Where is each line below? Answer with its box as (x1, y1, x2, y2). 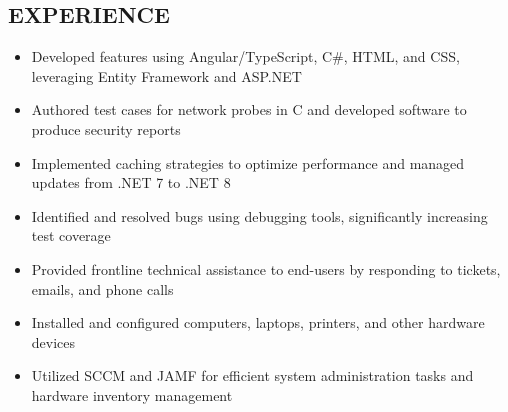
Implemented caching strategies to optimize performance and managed (31, 152, 465, 173)
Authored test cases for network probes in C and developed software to (31, 99, 467, 120)
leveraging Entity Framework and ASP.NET (31, 65, 302, 86)
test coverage (31, 225, 111, 246)
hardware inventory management (31, 384, 233, 405)
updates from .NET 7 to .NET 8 (31, 172, 231, 193)
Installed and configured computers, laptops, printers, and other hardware (31, 312, 485, 333)
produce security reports (31, 118, 181, 139)
